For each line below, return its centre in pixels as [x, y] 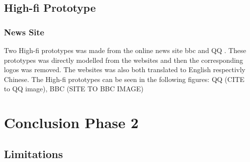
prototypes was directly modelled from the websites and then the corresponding [124, 60]
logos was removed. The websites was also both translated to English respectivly [125, 69]
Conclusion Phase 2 [71, 122]
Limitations [34, 153]
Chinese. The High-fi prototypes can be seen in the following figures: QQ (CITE [124, 79]
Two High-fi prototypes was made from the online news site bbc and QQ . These [125, 50]
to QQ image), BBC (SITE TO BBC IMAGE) [74, 89]
